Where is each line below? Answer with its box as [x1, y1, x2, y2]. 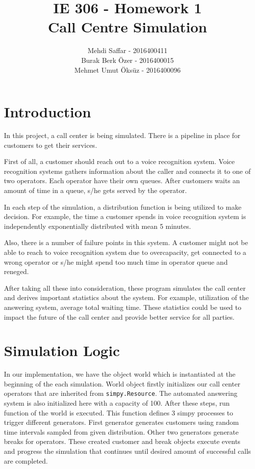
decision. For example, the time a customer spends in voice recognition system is [4, 211, 246, 221]
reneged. [4, 266, 29, 276]
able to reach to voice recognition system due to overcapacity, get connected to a [4, 247, 247, 257]
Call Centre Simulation [48, 17, 207, 37]
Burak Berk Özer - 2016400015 [81, 55, 174, 65]
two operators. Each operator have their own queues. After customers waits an [4, 175, 240, 186]
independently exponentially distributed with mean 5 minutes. [4, 221, 191, 231]
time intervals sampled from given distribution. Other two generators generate [4, 426, 239, 437]
